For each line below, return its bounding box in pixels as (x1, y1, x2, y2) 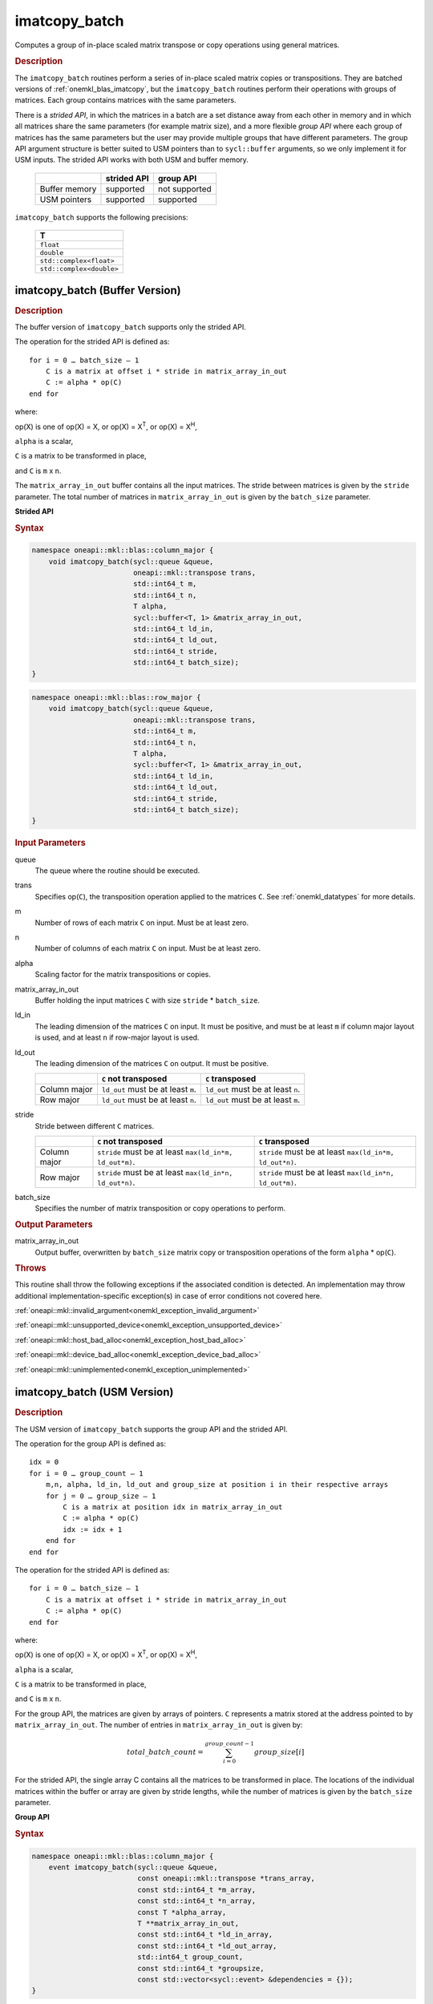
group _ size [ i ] (253, 1747, 305, 1757)
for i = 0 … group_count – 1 (29, 1469, 144, 1478)
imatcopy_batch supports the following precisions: (14, 212, 188, 222)
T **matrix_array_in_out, (137, 1918, 240, 1928)
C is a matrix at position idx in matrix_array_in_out (63, 1503, 283, 1512)
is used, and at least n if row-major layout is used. (34, 1032, 200, 1042)
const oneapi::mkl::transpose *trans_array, (137, 1874, 316, 1883)
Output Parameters (14, 1218, 93, 1230)
